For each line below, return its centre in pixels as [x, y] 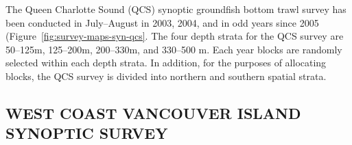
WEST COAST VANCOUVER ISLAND [153, 113]
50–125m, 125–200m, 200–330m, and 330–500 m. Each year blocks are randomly [174, 49]
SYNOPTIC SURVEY [87, 133]
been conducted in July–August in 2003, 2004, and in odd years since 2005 [162, 22]
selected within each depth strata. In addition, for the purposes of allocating [166, 63]
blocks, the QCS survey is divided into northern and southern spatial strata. [166, 76]
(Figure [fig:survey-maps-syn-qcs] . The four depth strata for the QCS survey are [175, 36]
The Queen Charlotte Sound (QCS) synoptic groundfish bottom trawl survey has [176, 9]
